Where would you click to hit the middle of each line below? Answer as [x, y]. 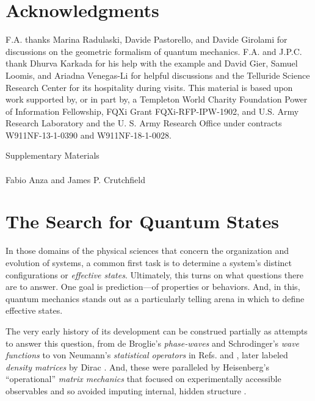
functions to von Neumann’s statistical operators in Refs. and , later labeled [147, 355]
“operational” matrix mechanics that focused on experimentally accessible [143, 379]
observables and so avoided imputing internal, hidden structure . [126, 390]
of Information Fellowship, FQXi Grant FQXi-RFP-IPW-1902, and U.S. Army [152, 111]
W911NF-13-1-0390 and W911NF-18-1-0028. [89, 135]
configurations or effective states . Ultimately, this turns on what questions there [154, 274]
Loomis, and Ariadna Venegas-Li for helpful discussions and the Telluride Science [158, 75]
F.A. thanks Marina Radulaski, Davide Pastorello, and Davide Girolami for [147, 39]
